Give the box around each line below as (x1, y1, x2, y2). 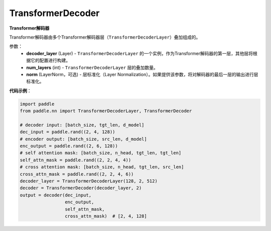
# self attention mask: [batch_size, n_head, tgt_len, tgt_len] (20, 150, 182, 156)
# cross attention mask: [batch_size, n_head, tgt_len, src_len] (20, 164, 184, 170)
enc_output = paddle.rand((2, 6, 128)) (20, 143, 118, 149)
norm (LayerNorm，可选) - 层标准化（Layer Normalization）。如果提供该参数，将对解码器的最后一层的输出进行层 (26, 71, 258, 77)
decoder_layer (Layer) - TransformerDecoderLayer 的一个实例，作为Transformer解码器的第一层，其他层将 (26, 50, 253, 56)
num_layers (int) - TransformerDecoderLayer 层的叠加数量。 (26, 64, 158, 70)
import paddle (20, 101, 55, 107)
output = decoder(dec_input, (20, 192, 92, 198)
